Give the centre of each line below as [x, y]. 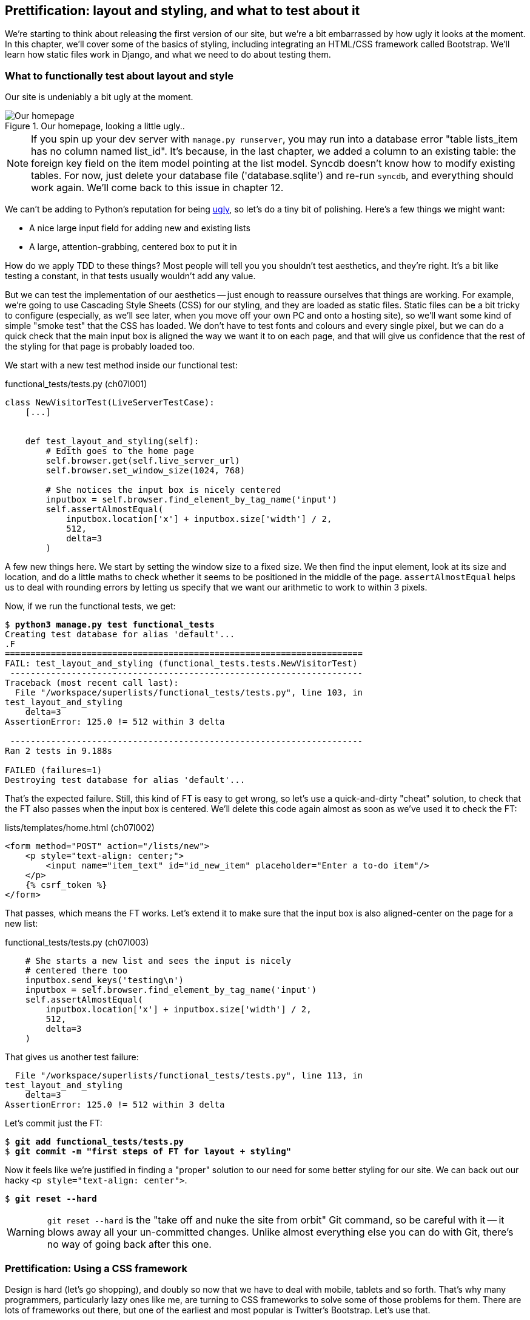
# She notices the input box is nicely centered [163, 490]
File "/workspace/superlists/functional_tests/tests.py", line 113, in [189, 1076]
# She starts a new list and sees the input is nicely [158, 961]
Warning [26, 1232]
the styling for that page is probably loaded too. [100, 347]
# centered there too [76, 971]
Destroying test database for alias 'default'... [125, 780]
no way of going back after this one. [129, 1244]
